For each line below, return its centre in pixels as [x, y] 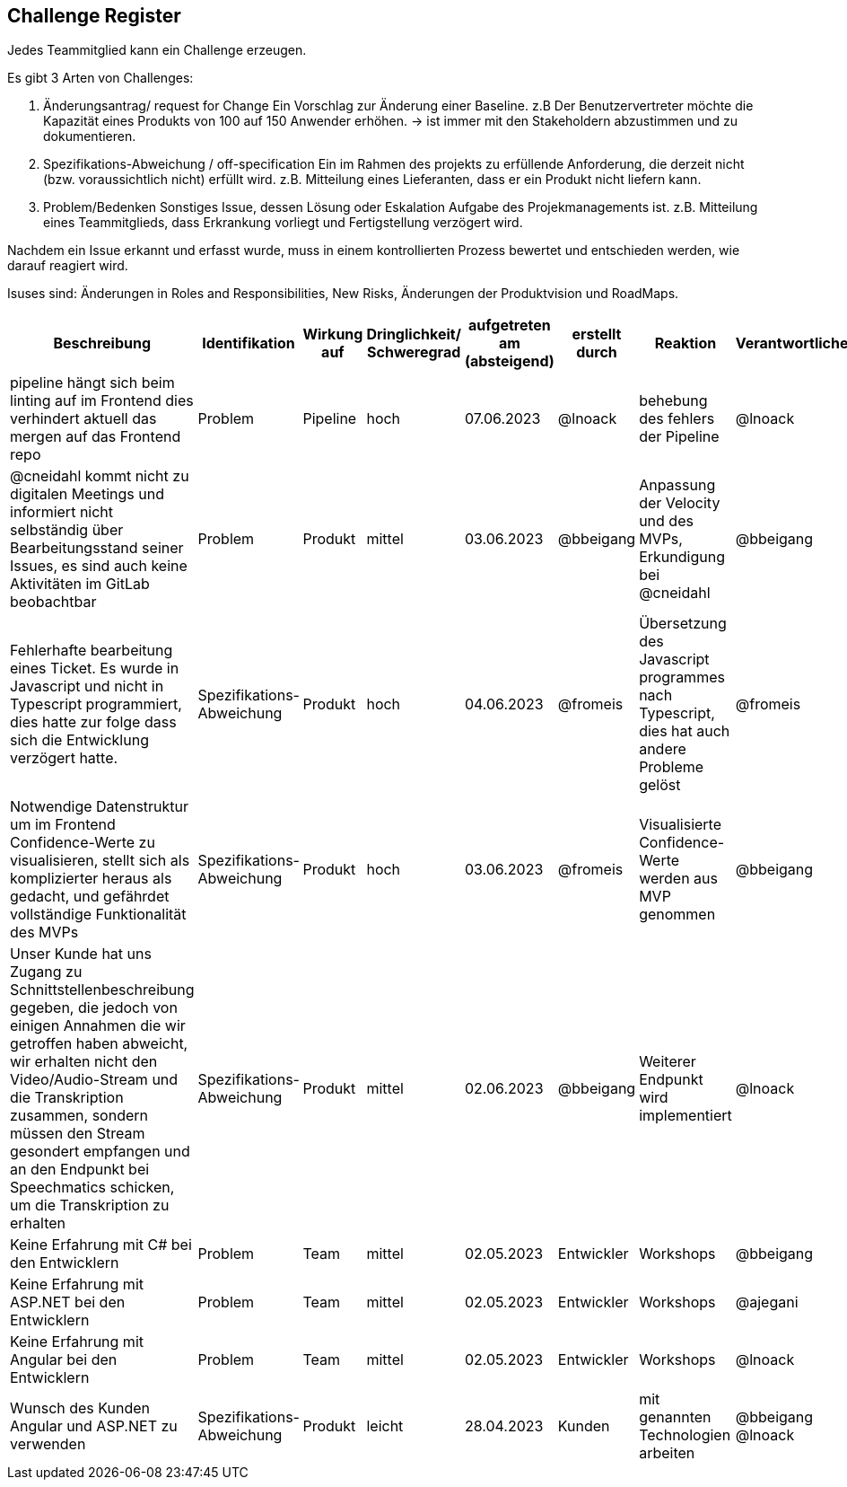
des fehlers [677, 419]
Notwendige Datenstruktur [100, 807]
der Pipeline [679, 437]
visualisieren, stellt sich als [100, 861]
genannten [675, 1417]
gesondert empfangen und [100, 1152]
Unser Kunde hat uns [81, 954]
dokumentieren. [90, 136]
